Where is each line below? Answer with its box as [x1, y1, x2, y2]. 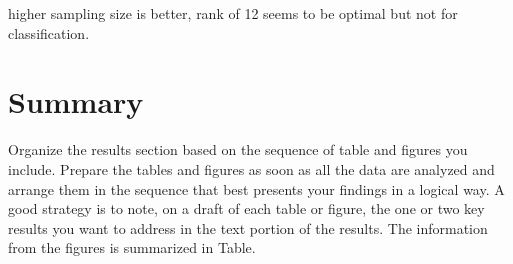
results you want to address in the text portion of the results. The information [8, 217, 488, 238]
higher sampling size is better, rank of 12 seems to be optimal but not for [8, 3, 458, 23]
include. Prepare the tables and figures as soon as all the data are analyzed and [8, 158, 495, 179]
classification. [8, 22, 90, 43]
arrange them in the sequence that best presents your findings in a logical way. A [8, 178, 505, 199]
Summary [8, 81, 144, 122]
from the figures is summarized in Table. [8, 237, 256, 258]
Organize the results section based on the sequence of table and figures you [8, 139, 468, 160]
